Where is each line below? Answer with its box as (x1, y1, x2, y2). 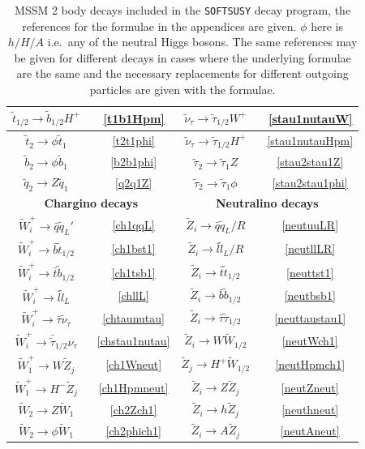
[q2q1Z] (115, 173, 152, 190)
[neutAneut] (280, 421, 340, 438)
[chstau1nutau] (97, 332, 170, 349)
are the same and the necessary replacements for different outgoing (16, 65, 349, 82)
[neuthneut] (281, 400, 339, 417)
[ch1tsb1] (111, 263, 156, 280)
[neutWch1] (281, 332, 338, 349)
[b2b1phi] (110, 153, 157, 170)
